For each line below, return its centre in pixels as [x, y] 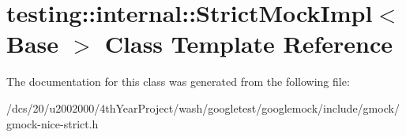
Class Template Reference [249, 44]
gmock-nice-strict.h [53, 123]
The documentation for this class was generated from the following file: [178, 81]
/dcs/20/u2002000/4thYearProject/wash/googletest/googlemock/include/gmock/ [203, 107]
